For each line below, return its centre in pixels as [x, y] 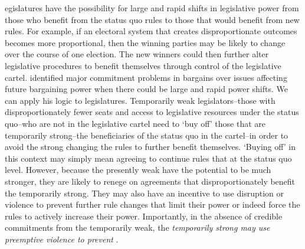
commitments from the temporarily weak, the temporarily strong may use [137, 227]
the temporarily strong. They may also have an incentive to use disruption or [145, 193]
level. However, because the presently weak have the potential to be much [138, 170]
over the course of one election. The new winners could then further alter [137, 54]
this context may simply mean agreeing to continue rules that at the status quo [148, 158]
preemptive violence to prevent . [62, 239]
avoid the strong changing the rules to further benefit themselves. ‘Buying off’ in [150, 147]
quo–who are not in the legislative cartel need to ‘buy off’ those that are [135, 123]
